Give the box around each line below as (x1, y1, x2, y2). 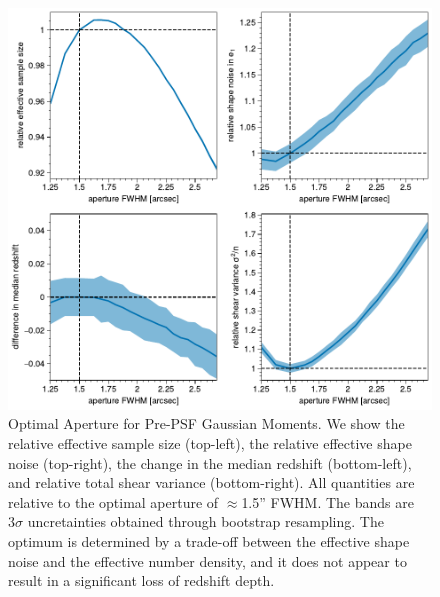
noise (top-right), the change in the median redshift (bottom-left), (8, 452, 412, 473)
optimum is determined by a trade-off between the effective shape (8, 530, 410, 551)
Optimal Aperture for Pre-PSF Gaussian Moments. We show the (8, 413, 405, 434)
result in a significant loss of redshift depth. (8, 570, 275, 591)
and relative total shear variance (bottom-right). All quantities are (8, 472, 415, 493)
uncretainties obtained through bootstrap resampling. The (27, 511, 384, 532)
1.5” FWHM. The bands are (241, 491, 414, 512)
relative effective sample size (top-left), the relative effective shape (8, 433, 412, 453)
